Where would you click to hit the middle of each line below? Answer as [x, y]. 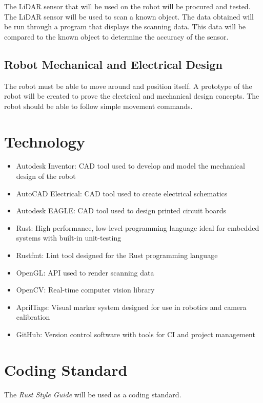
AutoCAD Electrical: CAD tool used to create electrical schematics [122, 193]
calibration [33, 317]
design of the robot [46, 176]
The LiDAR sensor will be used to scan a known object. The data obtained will [129, 16]
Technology [45, 141]
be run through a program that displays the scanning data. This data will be [125, 26]
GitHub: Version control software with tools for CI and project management [136, 334]
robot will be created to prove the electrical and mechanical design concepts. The [132, 96]
